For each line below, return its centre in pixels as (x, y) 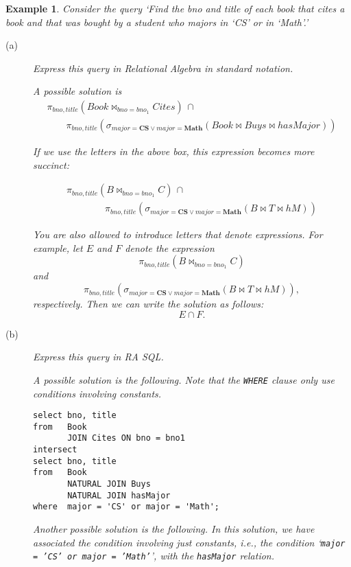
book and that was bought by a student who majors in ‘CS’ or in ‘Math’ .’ (157, 22)
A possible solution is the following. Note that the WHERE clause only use (184, 379)
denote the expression (170, 247)
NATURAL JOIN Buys (109, 484)
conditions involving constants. (97, 393)
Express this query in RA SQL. (98, 357)
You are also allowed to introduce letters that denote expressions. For (178, 234)
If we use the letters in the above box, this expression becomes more (174, 151)
